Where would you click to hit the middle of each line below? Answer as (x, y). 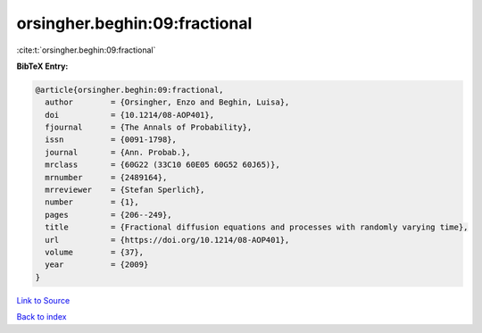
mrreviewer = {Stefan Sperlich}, (125, 190)
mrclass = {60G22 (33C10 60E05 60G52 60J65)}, (162, 165)
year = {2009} (97, 265)
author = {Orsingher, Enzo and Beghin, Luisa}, (167, 102)
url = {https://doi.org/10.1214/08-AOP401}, (167, 240)
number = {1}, (92, 202)
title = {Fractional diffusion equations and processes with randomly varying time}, (257, 227)
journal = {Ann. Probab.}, (118, 152)
